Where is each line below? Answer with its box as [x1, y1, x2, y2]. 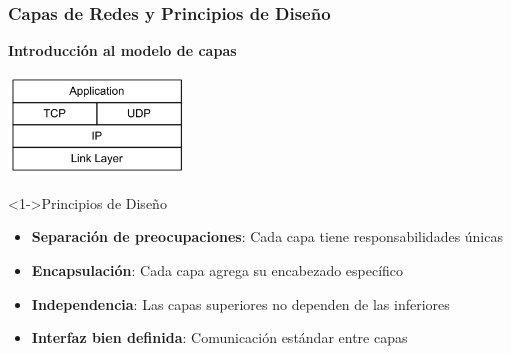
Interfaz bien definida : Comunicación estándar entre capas [31, 327, 408, 348]
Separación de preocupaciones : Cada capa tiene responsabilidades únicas [31, 226, 503, 247]
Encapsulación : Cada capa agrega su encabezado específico [31, 260, 404, 281]
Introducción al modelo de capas [8, 40, 237, 61]
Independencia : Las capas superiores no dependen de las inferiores [31, 293, 450, 314]
